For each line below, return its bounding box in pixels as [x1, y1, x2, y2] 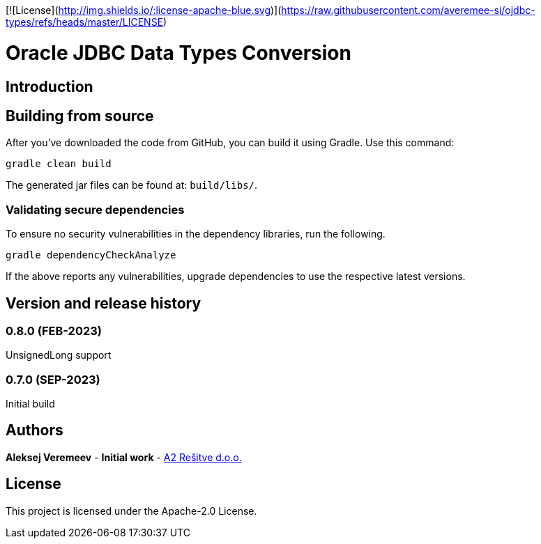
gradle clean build [6, 158, 112, 170]
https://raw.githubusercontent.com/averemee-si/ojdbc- [281, 4, 535, 16]
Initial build [6, 398, 55, 410]
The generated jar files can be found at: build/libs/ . [6, 179, 258, 192]
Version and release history [6, 294, 201, 312]
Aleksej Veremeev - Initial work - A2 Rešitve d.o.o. [6, 451, 242, 463]
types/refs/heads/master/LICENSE [6, 16, 164, 28]
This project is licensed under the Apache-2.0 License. [6, 504, 257, 517]
